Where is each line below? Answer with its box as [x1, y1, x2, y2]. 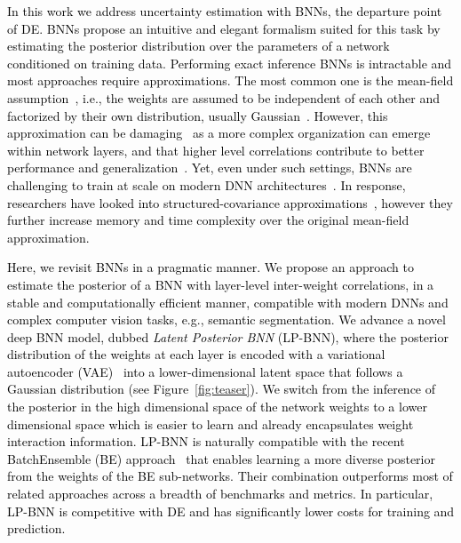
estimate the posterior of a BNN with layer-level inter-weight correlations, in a [7, 275, 434, 293]
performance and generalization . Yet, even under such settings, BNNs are [7, 158, 412, 177]
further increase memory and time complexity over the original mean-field [7, 211, 409, 229]
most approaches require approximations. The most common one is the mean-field [7, 71, 454, 90]
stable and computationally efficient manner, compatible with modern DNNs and [7, 292, 449, 311]
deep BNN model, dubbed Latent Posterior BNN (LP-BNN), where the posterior [7, 327, 449, 346]
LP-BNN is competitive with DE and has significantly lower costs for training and [7, 501, 455, 520]
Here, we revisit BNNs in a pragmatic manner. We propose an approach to [7, 258, 414, 276]
